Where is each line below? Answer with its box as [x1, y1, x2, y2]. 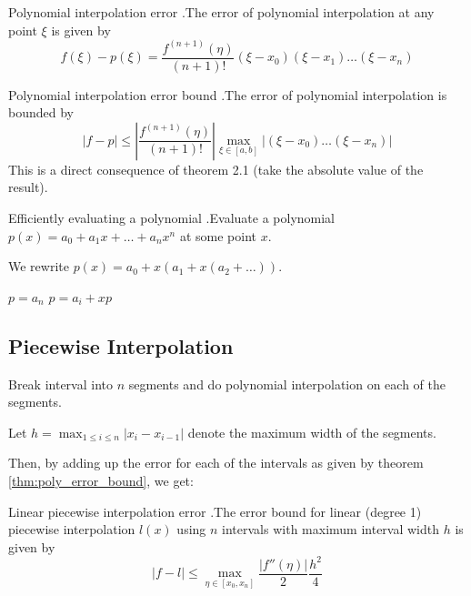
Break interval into [8, 374, 113, 393]
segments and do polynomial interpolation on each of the [128, 374, 446, 393]
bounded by [8, 103, 74, 122]
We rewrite [8, 257, 69, 276]
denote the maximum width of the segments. [187, 422, 436, 441]
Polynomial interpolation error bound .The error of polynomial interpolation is [8, 85, 447, 104]
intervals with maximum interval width [222, 520, 440, 539]
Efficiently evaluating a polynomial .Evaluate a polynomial [8, 208, 336, 227]
